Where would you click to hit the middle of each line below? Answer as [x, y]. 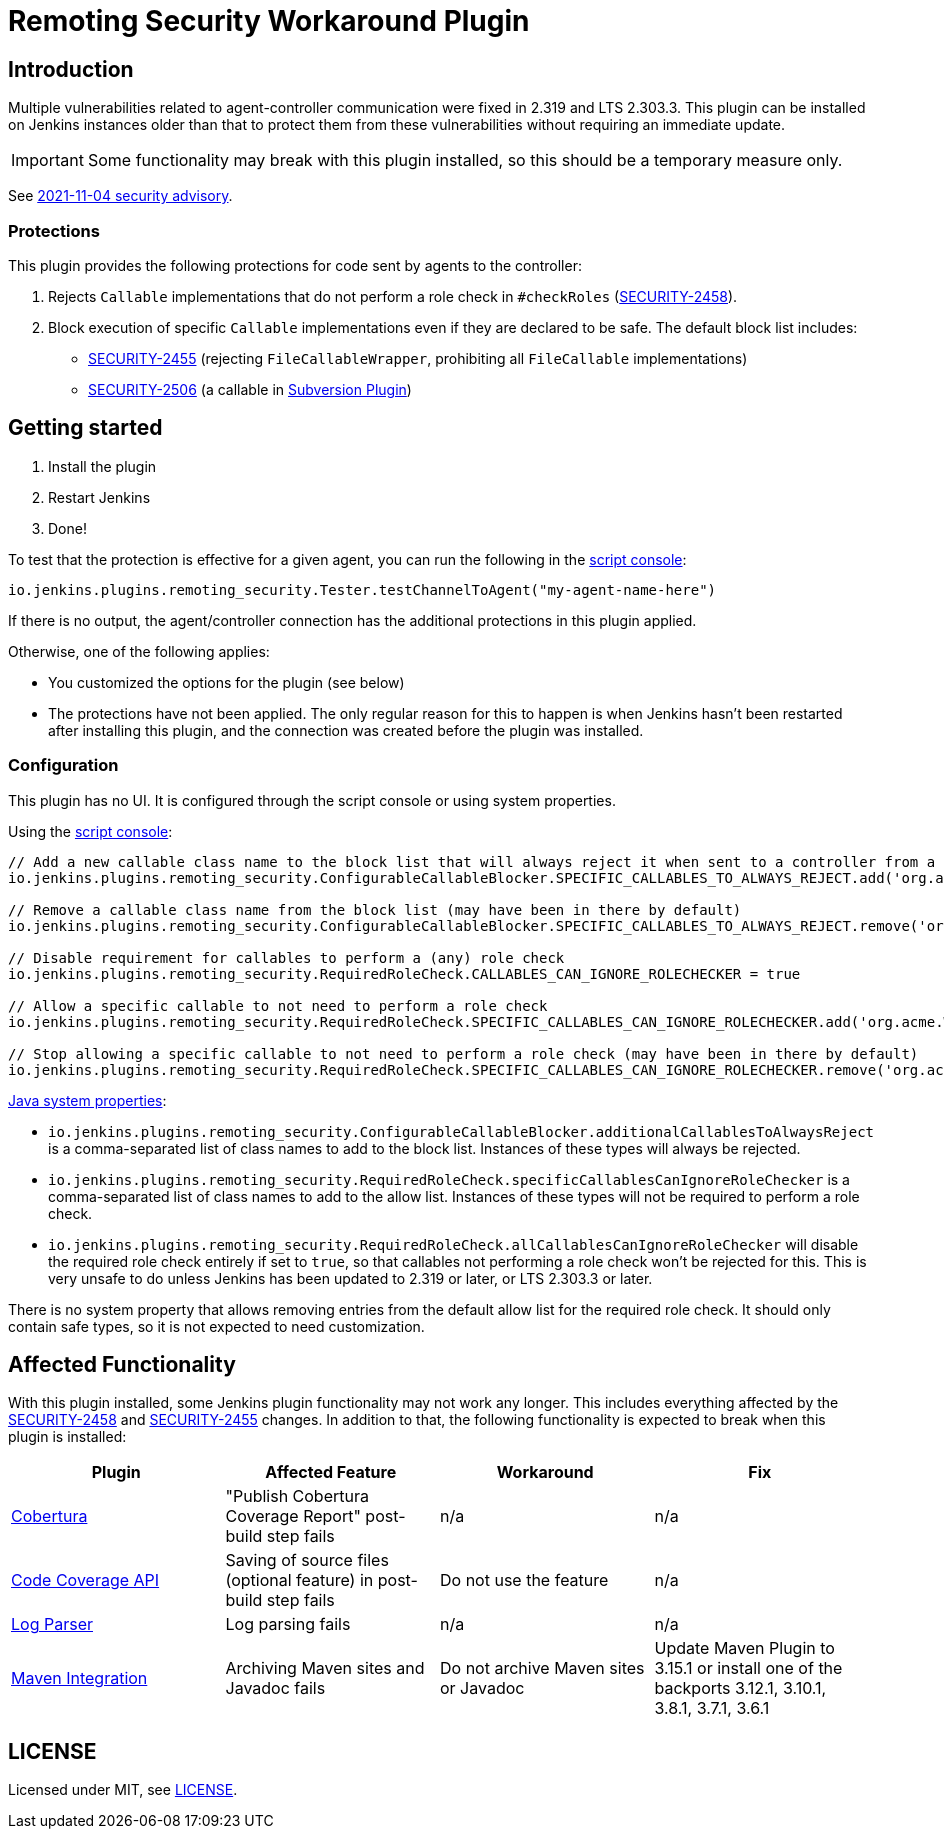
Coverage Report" [293, 1516]
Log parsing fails [288, 1624]
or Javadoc [482, 1688]
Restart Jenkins [99, 497]
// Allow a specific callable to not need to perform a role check [278, 1005]
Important [47, 160]
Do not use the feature [524, 1580]
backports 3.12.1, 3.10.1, [740, 1688]
